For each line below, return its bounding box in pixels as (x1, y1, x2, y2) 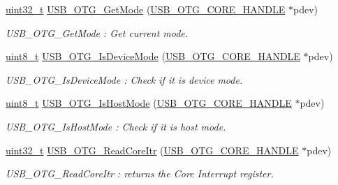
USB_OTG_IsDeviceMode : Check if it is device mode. (6, 72, 243, 87)
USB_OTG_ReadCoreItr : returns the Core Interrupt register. (6, 166, 274, 181)
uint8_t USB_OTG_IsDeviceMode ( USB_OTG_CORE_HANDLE (6, 49, 300, 64)
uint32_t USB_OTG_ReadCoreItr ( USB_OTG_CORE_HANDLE (6, 142, 299, 157)
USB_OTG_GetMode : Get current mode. (6, 25, 189, 40)
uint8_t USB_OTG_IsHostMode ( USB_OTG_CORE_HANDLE (6, 96, 292, 110)
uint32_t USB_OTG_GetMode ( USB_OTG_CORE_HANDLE (6, 2, 286, 16)
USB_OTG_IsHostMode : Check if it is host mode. (6, 119, 226, 133)
